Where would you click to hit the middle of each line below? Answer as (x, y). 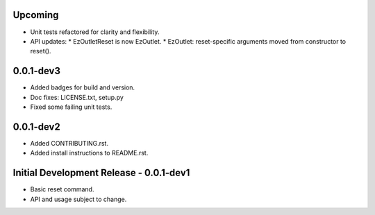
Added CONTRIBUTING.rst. (69, 143)
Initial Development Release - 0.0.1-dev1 (101, 173)
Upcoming (36, 15)
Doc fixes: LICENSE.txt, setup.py (77, 97)
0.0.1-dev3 (36, 71)
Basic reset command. (62, 189)
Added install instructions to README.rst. (89, 153)
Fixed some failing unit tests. (71, 107)
